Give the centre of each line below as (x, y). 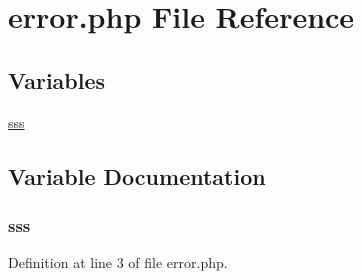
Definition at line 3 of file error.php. (118, 262)
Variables (57, 79)
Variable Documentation (137, 175)
